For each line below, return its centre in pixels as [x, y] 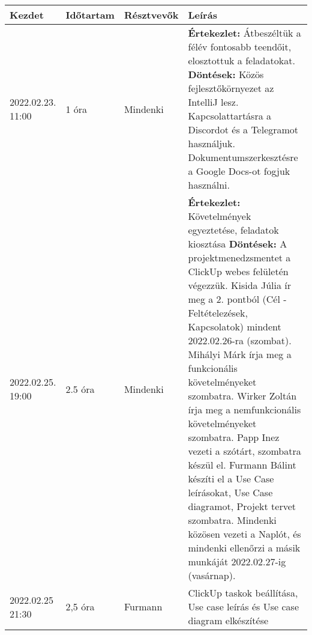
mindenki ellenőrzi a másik [244, 548]
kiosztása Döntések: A [238, 244]
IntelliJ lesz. [213, 102]
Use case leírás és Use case [243, 606]
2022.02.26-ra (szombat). [240, 340]
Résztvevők [151, 15]
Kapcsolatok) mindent [235, 327]
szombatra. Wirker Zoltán [242, 396]
